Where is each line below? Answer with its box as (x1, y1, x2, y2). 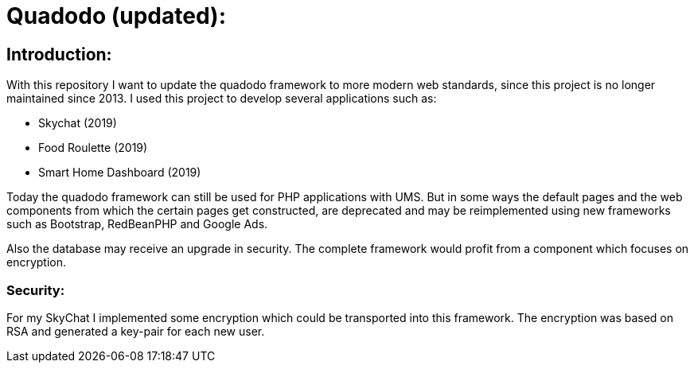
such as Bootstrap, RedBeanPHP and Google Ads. (6, 217, 268, 231)
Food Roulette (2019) (38, 141, 148, 155)
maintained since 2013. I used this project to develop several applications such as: (6, 91, 437, 106)
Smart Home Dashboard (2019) (38, 165, 201, 180)
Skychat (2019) (38, 116, 117, 130)
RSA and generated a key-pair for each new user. (6, 324, 265, 338)
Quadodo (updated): (6, 2, 226, 29)
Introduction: (6, 44, 112, 64)
